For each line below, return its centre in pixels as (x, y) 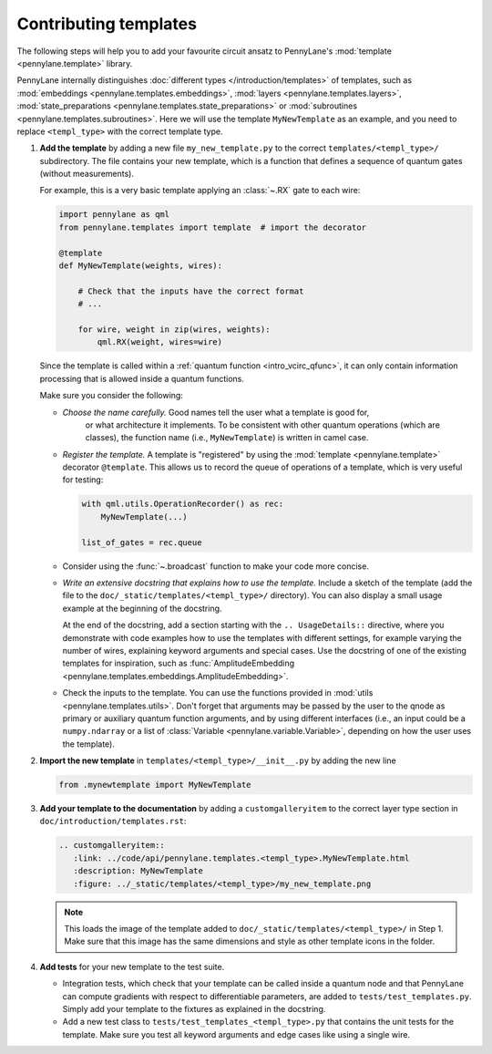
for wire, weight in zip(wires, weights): (174, 329)
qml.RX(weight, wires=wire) (160, 342)
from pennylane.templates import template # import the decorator (213, 227)
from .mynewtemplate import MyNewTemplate (155, 785)
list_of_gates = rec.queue (142, 542)
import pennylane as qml (114, 215)
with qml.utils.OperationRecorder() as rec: (183, 504)
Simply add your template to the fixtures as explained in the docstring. (194, 1008)
